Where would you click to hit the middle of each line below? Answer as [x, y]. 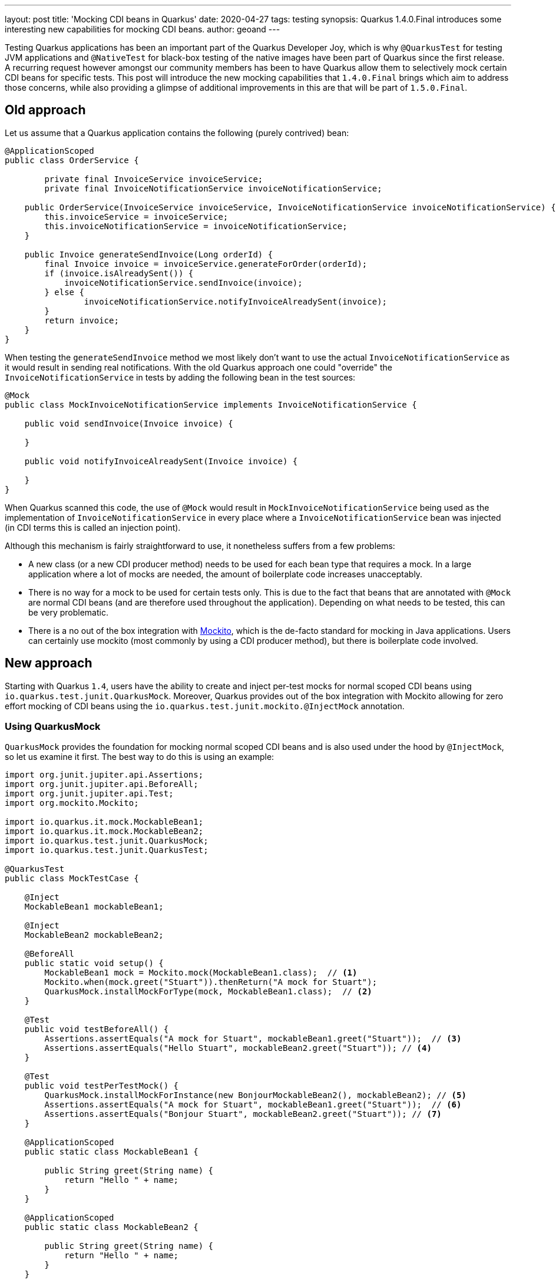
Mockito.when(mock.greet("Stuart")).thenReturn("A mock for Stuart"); [211, 982]
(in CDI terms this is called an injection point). [93, 527]
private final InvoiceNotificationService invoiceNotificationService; [213, 188]
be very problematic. [68, 612]
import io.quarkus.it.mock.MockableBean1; [104, 822]
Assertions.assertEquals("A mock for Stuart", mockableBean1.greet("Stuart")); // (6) [253, 1105]
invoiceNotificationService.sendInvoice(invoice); [183, 282]
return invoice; [82, 320]
